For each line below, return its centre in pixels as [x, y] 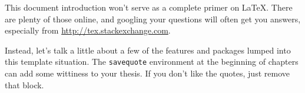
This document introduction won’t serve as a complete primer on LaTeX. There [149, 7]
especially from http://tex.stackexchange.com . [88, 30]
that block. [24, 84]
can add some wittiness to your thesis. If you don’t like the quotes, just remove [147, 73]
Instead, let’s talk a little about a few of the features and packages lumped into [148, 50]
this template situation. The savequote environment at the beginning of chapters [152, 62]
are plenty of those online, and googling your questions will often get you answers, [153, 19]
